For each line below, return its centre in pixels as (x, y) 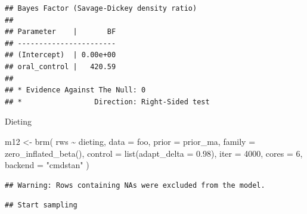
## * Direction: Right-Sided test (107, 102)
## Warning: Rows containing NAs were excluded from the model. (135, 185)
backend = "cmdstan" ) (47, 165)
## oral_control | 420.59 (61, 66)
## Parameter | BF (61, 32)
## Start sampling (41, 205)
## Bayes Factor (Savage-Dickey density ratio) (101, 8)
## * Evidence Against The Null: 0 (75, 90)
